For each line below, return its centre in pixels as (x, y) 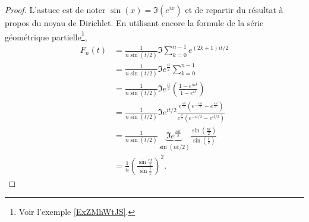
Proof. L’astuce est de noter (55, 9)
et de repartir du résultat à (234, 9)
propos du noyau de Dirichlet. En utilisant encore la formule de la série (134, 23)
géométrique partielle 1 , (46, 36)
